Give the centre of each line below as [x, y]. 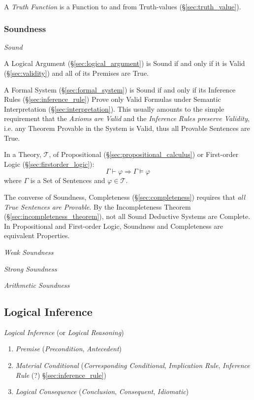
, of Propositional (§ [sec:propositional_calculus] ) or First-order [144, 154]
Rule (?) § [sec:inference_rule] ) [61, 375]
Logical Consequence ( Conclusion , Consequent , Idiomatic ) [102, 391]
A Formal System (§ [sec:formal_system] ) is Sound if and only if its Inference [120, 89]
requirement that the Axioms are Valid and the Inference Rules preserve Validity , [127, 118]
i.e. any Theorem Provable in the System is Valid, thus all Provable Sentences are [127, 128]
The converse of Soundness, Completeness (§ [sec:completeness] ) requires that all [125, 197]
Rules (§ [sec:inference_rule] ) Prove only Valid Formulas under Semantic [112, 99]
